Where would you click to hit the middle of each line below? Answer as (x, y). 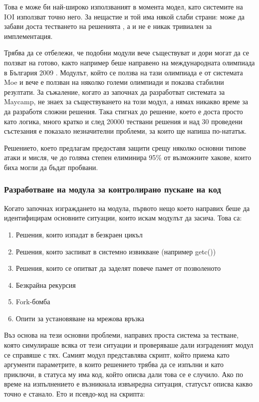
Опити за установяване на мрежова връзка (80, 318)
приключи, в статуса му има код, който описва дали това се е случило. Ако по (124, 374)
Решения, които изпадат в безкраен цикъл (79, 234)
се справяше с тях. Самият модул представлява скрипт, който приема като (117, 354)
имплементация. (28, 36)
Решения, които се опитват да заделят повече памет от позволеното (118, 268)
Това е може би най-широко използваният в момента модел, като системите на (124, 6)
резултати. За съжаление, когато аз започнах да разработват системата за (115, 92)
